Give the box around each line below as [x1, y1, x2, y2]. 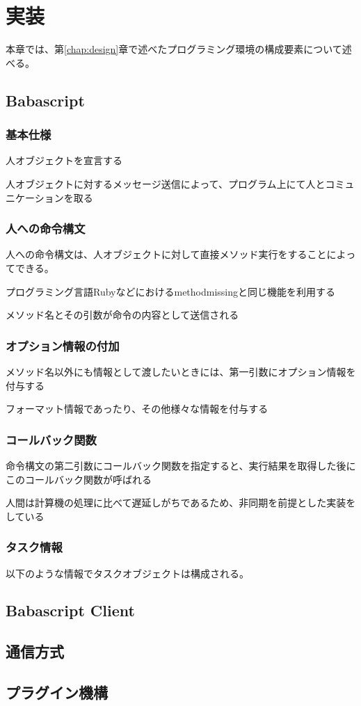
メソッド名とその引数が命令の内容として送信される [6, 307, 239, 322]
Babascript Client [6, 600, 135, 621]
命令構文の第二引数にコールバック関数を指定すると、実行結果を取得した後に [6, 458, 356, 472]
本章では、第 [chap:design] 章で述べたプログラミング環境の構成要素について [6, 42, 342, 56]
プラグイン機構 [6, 682, 108, 703]
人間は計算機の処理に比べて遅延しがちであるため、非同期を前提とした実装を [6, 495, 356, 510]
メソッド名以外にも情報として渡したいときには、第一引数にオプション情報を [6, 364, 356, 378]
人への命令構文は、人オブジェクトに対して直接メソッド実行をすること [6, 247, 327, 262]
